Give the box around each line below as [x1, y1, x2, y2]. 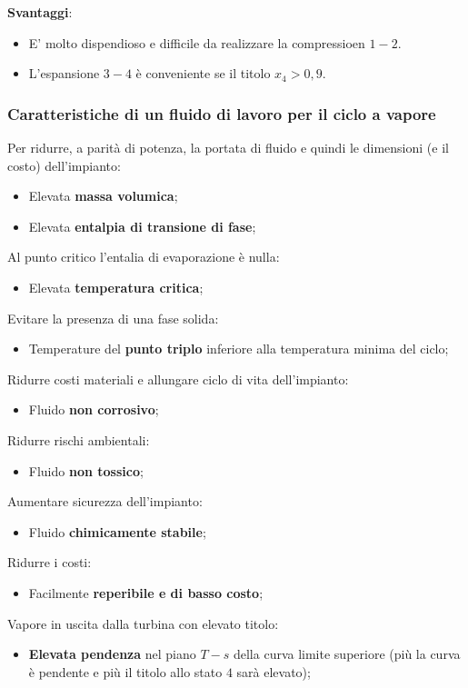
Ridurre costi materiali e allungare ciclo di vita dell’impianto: [7, 369, 349, 388]
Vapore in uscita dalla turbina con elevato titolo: [7, 613, 279, 633]
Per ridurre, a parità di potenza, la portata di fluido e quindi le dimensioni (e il [7, 138, 449, 156]
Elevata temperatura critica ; [28, 277, 204, 296]
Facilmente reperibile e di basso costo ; [28, 583, 264, 602]
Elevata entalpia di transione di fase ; [28, 216, 256, 235]
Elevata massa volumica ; [28, 186, 178, 205]
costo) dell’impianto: [7, 155, 121, 174]
